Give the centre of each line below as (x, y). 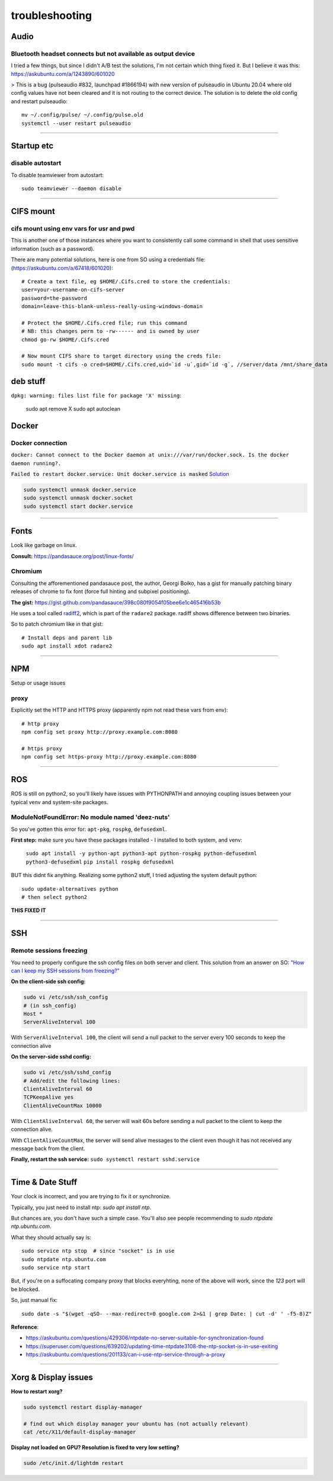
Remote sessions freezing (49, 951)
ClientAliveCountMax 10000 (63, 1106)
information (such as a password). (53, 248)
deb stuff (28, 381)
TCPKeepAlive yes (49, 1097)
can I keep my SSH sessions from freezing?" (65, 970)
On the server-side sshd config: (51, 1057)
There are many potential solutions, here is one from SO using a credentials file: (108, 260)
